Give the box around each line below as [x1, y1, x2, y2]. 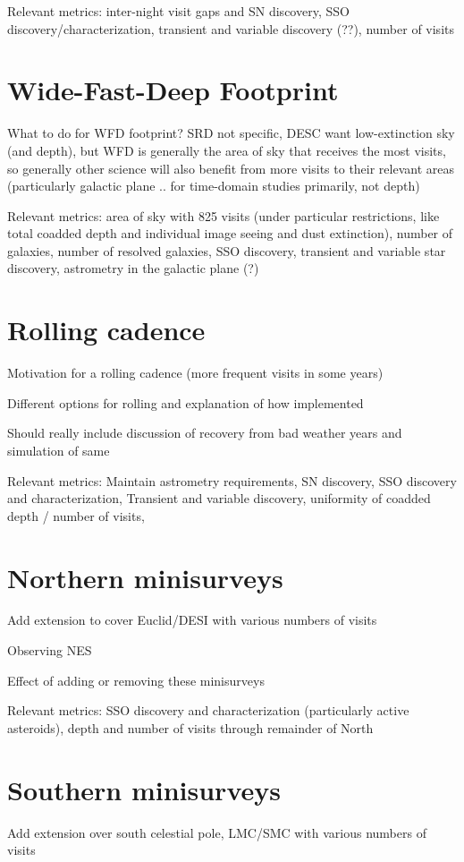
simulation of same [7, 440, 110, 459]
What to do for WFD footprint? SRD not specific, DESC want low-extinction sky [7, 124, 455, 142]
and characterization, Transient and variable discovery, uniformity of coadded [7, 489, 431, 508]
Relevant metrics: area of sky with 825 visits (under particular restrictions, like [7, 206, 440, 225]
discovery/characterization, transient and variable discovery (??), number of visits [7, 19, 454, 38]
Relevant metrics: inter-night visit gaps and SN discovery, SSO [7, 2, 350, 20]
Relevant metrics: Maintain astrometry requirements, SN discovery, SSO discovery [7, 471, 457, 490]
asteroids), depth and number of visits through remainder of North [7, 718, 374, 737]
